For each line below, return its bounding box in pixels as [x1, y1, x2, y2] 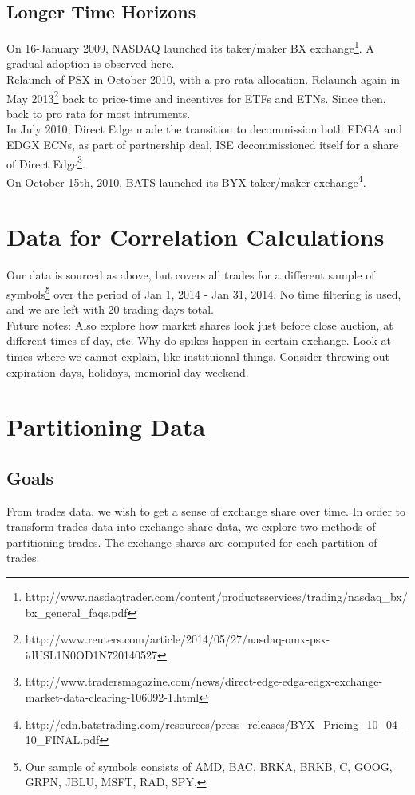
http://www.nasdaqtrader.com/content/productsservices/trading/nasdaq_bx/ [25, 588, 408, 605]
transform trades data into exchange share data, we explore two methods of [6, 518, 376, 535]
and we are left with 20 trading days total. [6, 301, 214, 318]
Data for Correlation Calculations [6, 220, 385, 253]
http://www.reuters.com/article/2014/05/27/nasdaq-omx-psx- [25, 631, 330, 647]
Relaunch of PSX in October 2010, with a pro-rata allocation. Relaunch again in [6, 71, 401, 88]
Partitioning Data [6, 410, 206, 443]
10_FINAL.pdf [25, 731, 100, 748]
